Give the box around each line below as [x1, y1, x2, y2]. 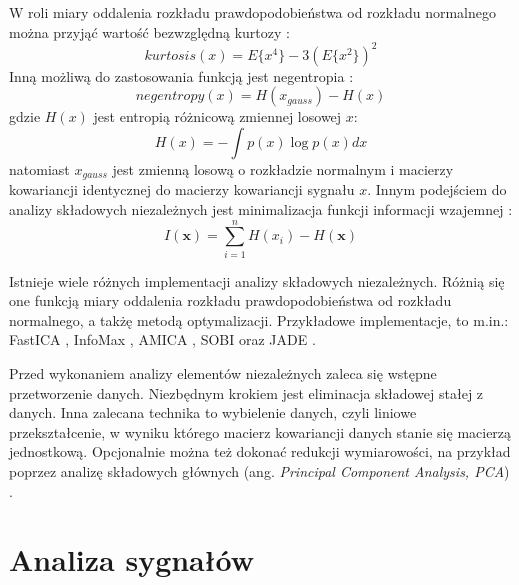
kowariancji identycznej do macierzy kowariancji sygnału [9, 179, 355, 200]
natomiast [9, 158, 70, 179]
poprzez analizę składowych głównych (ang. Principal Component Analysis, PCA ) [9, 460, 510, 481]
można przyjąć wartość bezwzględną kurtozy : [9, 21, 290, 42]
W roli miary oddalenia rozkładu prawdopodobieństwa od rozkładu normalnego [9, 2, 496, 22]
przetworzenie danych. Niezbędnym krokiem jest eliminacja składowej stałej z [9, 382, 484, 403]
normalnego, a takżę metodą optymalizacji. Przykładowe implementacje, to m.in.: [9, 309, 509, 330]
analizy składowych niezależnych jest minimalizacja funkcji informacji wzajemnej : [9, 198, 513, 219]
